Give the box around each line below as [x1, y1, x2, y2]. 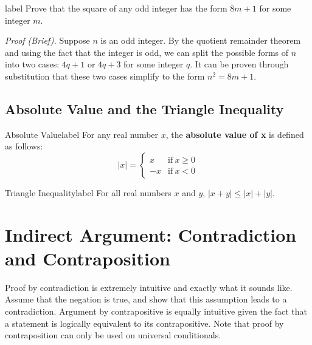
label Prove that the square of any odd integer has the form [5, 2, 227, 14]
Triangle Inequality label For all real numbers [5, 186, 172, 199]
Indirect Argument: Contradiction [5, 222, 297, 247]
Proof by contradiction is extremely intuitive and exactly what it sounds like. [5, 281, 293, 293]
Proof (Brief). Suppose [5, 34, 90, 47]
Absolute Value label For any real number [5, 128, 159, 140]
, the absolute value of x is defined [165, 128, 304, 140]
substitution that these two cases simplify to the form [5, 69, 205, 82]
